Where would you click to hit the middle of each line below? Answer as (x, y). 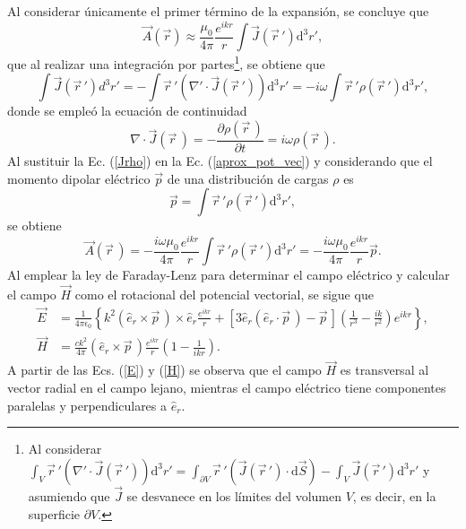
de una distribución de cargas (248, 178)
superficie (54, 513)
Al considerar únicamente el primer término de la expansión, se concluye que (218, 11)
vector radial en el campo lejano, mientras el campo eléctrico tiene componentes (227, 388)
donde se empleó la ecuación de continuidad (127, 111)
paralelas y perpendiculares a (87, 405)
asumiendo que (69, 496)
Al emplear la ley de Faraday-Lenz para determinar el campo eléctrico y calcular (229, 275)
